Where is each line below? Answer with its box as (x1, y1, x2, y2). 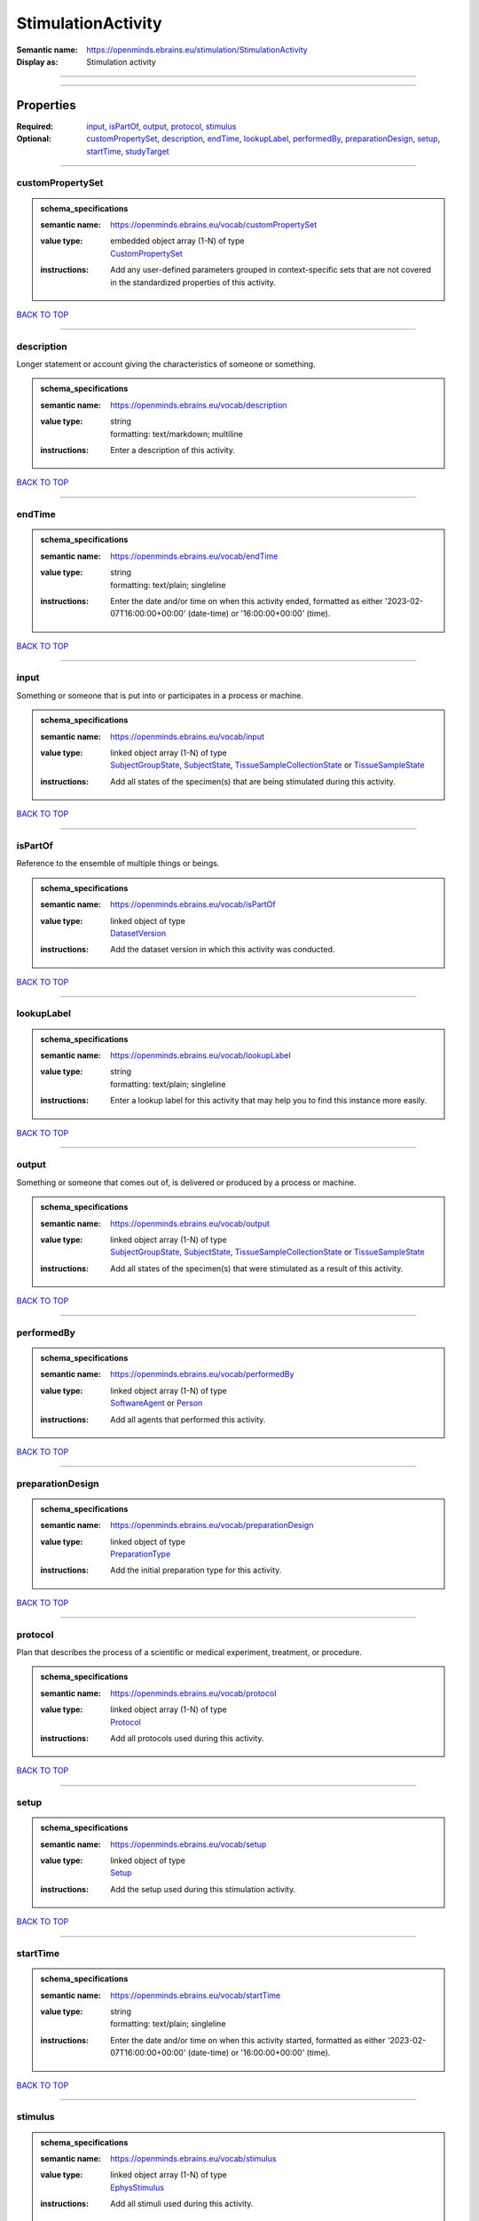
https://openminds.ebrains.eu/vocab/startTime (110, 1990, 281, 2001)
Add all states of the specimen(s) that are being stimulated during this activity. (110, 776, 397, 786)
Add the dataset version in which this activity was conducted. (110, 944, 335, 955)
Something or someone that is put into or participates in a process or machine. (16, 689, 303, 701)
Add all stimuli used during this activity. (110, 2199, 254, 2209)
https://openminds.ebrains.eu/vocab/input (110, 731, 265, 742)
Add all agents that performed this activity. (110, 1413, 266, 1425)
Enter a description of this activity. (110, 445, 235, 456)
